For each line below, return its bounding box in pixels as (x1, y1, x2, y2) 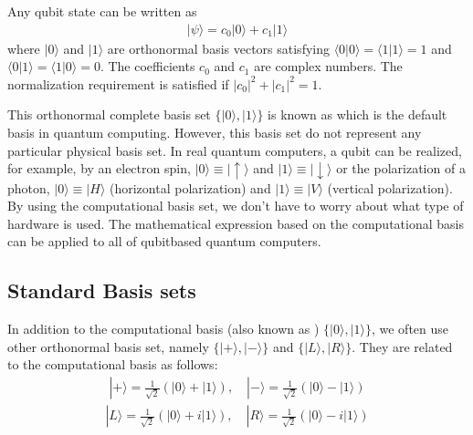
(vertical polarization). (327, 178, 453, 197)
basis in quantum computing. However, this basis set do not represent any (7, 123, 422, 141)
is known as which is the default (268, 105, 447, 124)
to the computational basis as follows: (7, 355, 218, 374)
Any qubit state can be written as (7, 2, 197, 20)
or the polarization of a (336, 159, 466, 178)
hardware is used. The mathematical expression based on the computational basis (7, 213, 464, 233)
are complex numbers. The (254, 57, 403, 76)
